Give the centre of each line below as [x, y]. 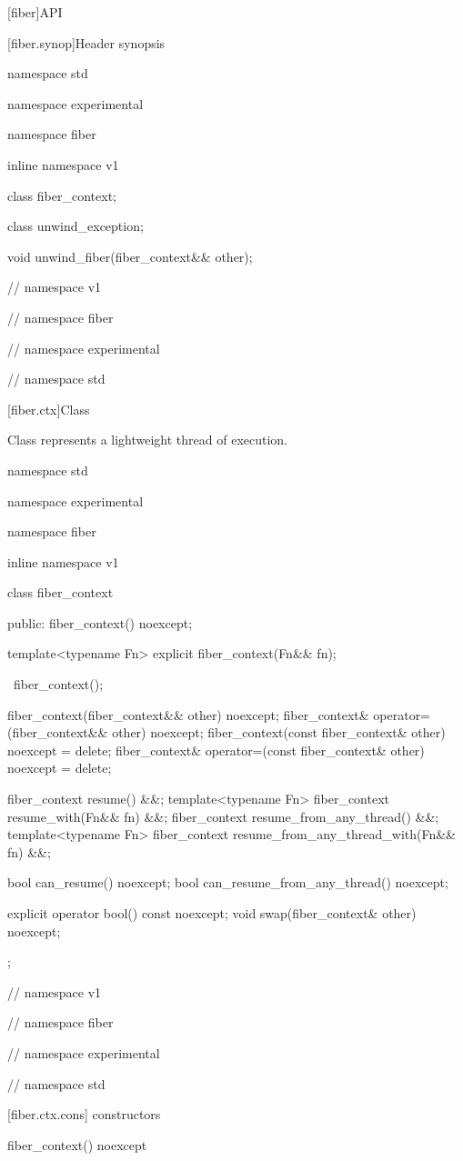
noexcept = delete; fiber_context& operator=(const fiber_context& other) [216, 750]
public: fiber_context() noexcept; [100, 622]
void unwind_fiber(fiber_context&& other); [130, 256]
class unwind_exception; [75, 226]
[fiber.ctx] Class [49, 409]
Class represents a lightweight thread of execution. [148, 440]
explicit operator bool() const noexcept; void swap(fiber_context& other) [212, 913]
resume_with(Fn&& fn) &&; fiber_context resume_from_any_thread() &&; [223, 816]
